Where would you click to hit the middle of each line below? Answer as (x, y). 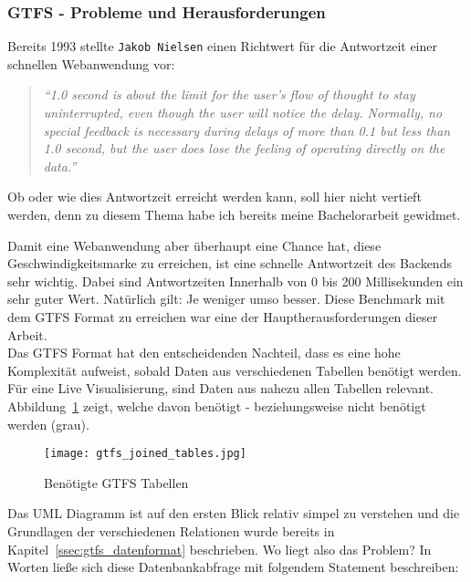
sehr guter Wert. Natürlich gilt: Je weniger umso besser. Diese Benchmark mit (226, 299)
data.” (60, 166)
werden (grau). (48, 424)
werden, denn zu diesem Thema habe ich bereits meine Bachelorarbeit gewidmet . (234, 215)
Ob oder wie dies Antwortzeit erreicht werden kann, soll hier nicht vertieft (215, 197)
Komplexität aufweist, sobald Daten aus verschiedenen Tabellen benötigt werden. (235, 370)
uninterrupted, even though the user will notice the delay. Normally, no (243, 113)
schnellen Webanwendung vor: (91, 63)
